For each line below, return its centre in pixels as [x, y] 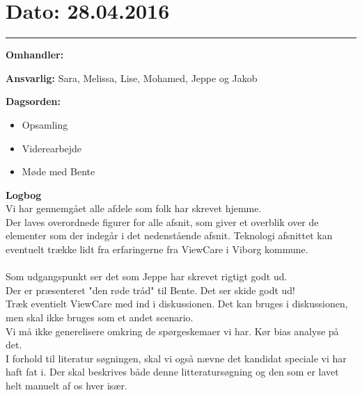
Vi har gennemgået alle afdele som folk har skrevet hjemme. [134, 208]
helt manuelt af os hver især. [66, 385]
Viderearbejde [52, 148]
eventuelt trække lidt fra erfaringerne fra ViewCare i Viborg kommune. [157, 249]
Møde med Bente [58, 171]
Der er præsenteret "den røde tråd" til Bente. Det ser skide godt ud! [150, 290]
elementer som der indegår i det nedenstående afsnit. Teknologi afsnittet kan [169, 235]
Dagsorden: [33, 101]
